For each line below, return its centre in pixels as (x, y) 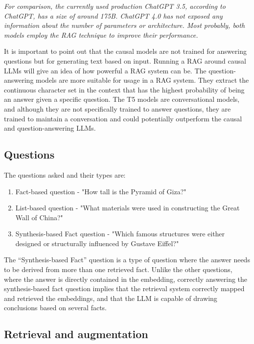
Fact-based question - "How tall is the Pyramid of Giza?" (101, 191)
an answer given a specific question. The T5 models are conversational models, (122, 99)
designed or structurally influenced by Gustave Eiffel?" (97, 243)
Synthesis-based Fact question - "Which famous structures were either (120, 234)
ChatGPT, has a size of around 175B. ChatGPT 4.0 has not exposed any (113, 15)
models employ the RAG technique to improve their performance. (101, 34)
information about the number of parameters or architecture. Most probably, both (125, 25)
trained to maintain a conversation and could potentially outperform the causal (123, 118)
